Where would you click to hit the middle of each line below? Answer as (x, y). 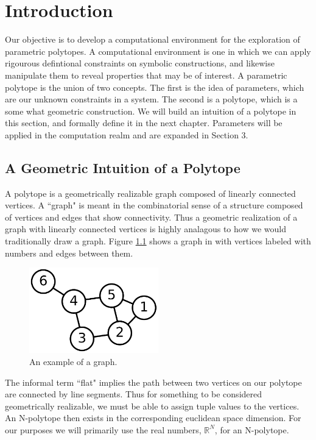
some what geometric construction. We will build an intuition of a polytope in (151, 111)
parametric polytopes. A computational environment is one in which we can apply (158, 51)
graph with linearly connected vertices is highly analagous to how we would (146, 229)
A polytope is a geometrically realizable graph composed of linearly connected (150, 193)
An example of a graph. (73, 361)
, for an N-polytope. (252, 429)
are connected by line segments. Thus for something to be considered (134, 394)
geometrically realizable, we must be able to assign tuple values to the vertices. (152, 406)
